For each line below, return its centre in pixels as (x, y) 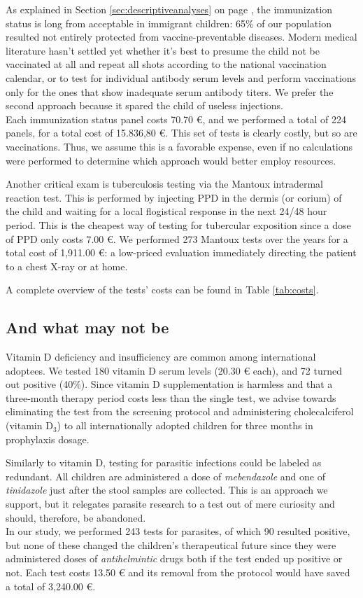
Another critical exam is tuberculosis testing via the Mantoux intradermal (164, 184)
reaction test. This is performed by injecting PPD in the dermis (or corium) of (174, 197)
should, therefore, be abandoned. (76, 517)
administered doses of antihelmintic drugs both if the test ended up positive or (174, 558)
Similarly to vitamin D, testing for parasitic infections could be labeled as (164, 463)
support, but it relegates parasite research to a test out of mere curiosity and (170, 504)
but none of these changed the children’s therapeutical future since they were (171, 544)
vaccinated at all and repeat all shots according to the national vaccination (166, 64)
